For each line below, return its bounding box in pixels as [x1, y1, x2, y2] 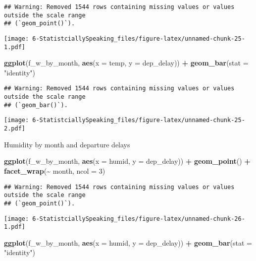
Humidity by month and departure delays [4, 139, 130, 149]
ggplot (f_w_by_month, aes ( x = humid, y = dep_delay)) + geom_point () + [4, 156, 251, 166]
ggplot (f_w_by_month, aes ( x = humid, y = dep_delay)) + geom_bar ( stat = [4, 237, 252, 248]
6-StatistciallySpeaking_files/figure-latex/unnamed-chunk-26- [32, 215, 245, 222]
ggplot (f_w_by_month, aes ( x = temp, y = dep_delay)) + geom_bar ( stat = [4, 58, 249, 68]
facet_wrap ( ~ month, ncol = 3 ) [4, 165, 105, 176]
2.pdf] [4, 125, 25, 132]
